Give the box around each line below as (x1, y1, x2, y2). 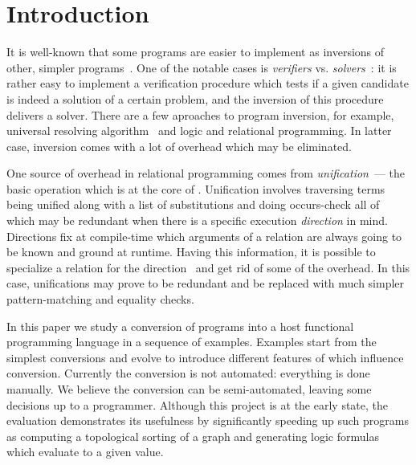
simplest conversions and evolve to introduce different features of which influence (6, 349, 404, 365)
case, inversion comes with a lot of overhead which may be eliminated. (6, 137, 352, 154)
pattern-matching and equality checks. (6, 291, 194, 308)
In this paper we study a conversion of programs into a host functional (6, 317, 354, 334)
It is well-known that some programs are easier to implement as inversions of (6, 43, 385, 60)
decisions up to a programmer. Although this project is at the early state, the (6, 396, 389, 413)
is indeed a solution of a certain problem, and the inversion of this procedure (6, 90, 384, 107)
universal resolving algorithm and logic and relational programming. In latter (6, 122, 392, 139)
